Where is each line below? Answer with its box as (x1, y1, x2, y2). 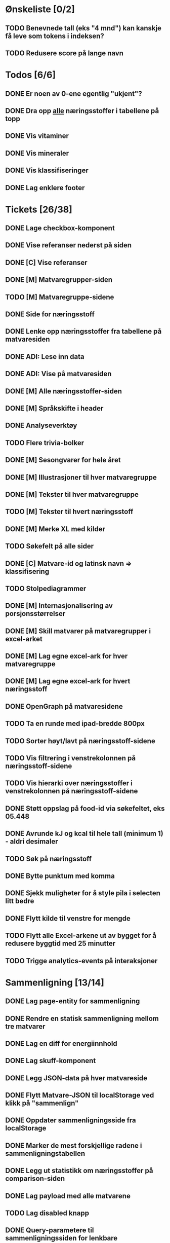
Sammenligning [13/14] (5, 977, 105, 988)
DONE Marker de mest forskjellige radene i (5, 1141, 143, 1150)
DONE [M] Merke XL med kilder (5, 525, 105, 533)
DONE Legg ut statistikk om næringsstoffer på (5, 1166, 153, 1175)
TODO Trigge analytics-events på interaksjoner (5, 957, 158, 965)
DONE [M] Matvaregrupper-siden (5, 275, 113, 284)
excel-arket (5, 635, 43, 643)
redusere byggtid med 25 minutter (5, 939, 116, 948)
